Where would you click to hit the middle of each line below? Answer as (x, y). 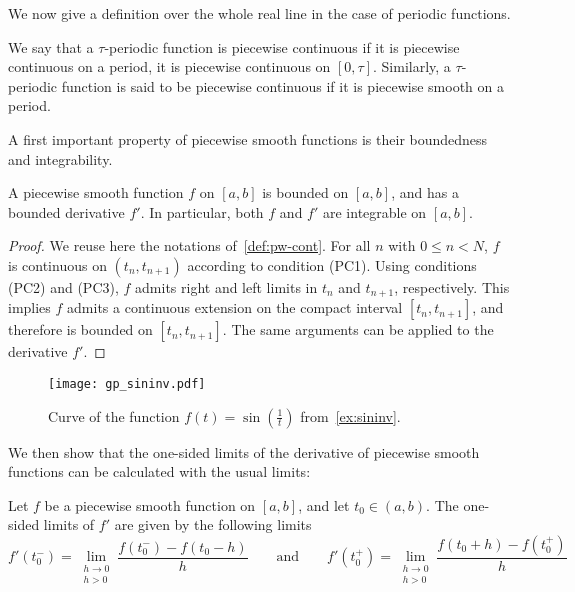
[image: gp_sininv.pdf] (127, 383)
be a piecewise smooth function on (150, 504)
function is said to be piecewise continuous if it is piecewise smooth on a (282, 85)
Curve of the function (114, 415)
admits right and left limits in (226, 286)
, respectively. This (452, 286)
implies (29, 307)
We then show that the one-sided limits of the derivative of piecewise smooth (244, 451)
